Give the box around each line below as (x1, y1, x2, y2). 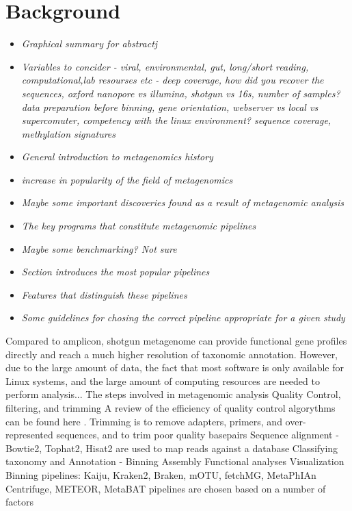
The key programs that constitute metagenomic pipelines (21, 219, 256, 233)
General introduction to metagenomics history (21, 149, 213, 164)
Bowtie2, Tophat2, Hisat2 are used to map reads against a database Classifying (5, 440, 338, 455)
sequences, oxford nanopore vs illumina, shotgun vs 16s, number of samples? (21, 86, 340, 100)
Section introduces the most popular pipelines (21, 264, 210, 279)
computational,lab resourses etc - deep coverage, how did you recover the (21, 73, 324, 87)
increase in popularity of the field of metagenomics (21, 172, 233, 186)
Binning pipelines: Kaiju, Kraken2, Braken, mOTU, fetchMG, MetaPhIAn (5, 467, 316, 482)
